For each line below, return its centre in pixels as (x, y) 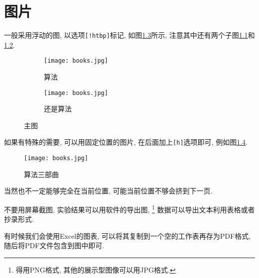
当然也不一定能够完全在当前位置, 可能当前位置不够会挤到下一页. (108, 191)
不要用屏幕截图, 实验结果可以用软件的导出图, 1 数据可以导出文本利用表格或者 (129, 208)
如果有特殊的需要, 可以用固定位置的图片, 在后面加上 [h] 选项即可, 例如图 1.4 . (126, 142)
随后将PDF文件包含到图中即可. (54, 245)
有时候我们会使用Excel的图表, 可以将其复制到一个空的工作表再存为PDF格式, (128, 235)
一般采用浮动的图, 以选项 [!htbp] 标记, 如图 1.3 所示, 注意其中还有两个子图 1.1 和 (129, 35)
